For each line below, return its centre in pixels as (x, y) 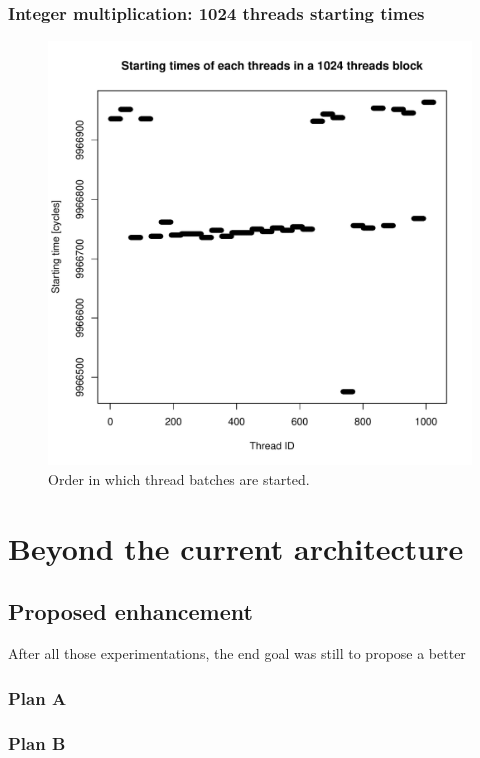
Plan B (37, 743)
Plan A (37, 697)
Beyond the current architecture (236, 547)
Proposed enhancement (130, 611)
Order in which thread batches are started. (179, 478)
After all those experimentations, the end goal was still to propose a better (237, 652)
